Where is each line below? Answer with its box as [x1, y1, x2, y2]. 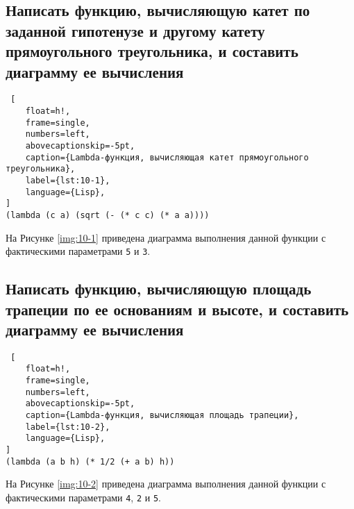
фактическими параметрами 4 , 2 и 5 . [6, 490, 161, 504]
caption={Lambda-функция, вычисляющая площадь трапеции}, [25, 410, 299, 421]
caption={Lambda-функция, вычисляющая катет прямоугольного [25, 152, 309, 162]
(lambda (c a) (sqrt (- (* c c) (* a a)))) [6, 210, 210, 220]
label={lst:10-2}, [25, 422, 110, 432]
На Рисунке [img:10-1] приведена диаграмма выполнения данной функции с [6, 230, 326, 244]
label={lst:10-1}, [25, 175, 110, 185]
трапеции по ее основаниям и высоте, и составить [6, 298, 349, 319]
